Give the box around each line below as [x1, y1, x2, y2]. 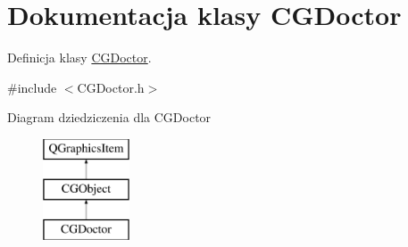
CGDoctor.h [77, 78, 145, 96]
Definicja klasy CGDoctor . [7, 48, 152, 67]
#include [7, 78, 57, 96]
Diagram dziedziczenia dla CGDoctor [7, 108, 212, 127]
